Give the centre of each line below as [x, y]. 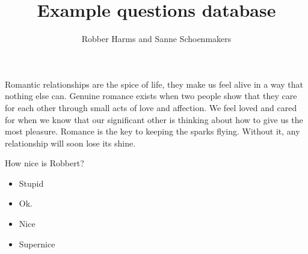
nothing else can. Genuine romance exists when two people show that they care [151, 96]
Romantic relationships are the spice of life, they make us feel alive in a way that [154, 84]
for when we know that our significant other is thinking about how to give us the [154, 119]
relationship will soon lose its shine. [70, 143]
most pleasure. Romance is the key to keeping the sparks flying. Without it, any [152, 131]
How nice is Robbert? [45, 163]
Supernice [37, 243]
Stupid [31, 183]
